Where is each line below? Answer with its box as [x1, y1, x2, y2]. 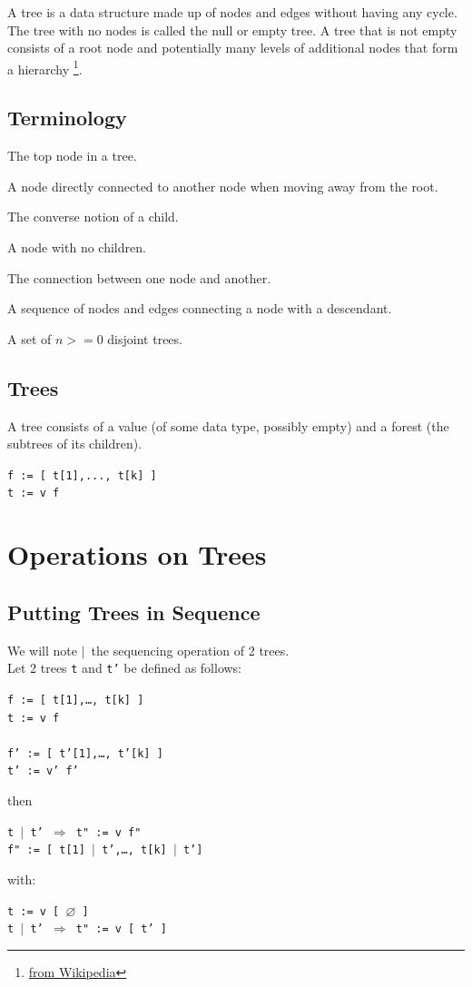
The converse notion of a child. [7, 207, 179, 226]
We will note [7, 640, 77, 659]
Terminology [7, 104, 127, 132]
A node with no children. [7, 238, 146, 257]
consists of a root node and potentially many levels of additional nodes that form [7, 38, 458, 57]
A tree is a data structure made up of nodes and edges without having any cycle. [7, 3, 457, 21]
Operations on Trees [7, 536, 267, 573]
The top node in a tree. [7, 146, 137, 165]
